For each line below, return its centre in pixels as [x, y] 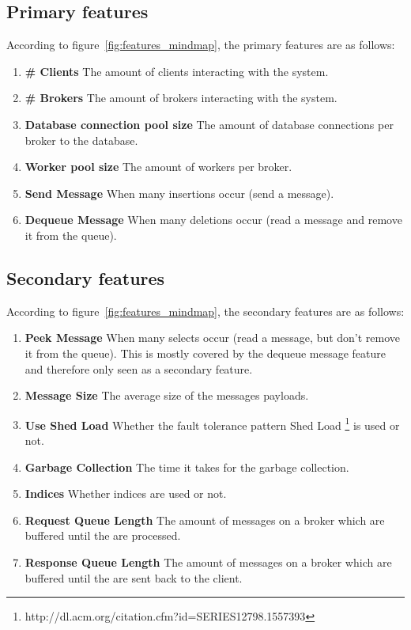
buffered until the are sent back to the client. [134, 577]
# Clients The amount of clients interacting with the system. [177, 71]
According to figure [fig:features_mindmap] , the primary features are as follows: [201, 45]
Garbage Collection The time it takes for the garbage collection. [187, 467]
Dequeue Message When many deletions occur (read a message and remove [213, 220]
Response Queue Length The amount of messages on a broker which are [208, 562]
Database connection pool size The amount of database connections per [209, 124]
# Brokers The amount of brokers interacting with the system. [181, 98]
